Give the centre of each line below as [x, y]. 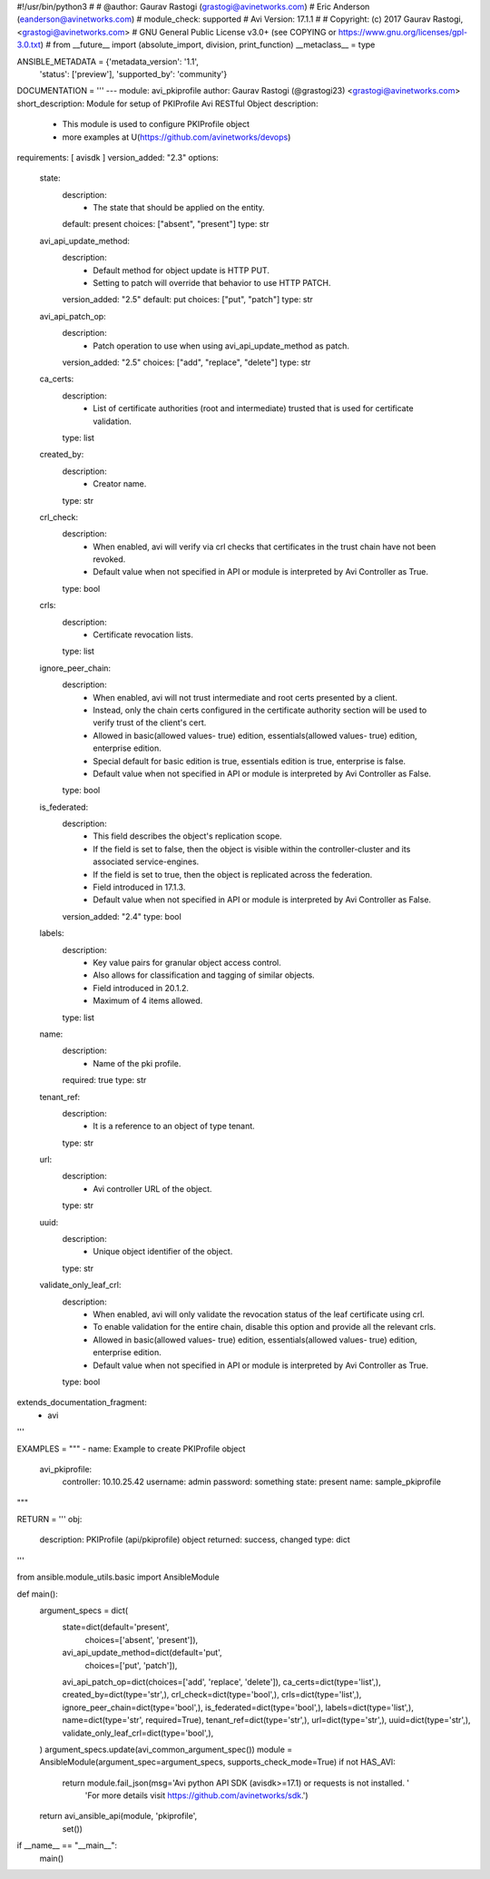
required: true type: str [104, 1080]
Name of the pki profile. [137, 1063]
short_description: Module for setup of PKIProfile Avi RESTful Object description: [167, 103]
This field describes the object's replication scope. [187, 836]
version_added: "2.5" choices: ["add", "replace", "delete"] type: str [186, 362]
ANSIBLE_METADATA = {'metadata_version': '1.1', [108, 61]
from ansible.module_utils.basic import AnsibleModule [118, 1577]
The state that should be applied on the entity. [179, 208]
